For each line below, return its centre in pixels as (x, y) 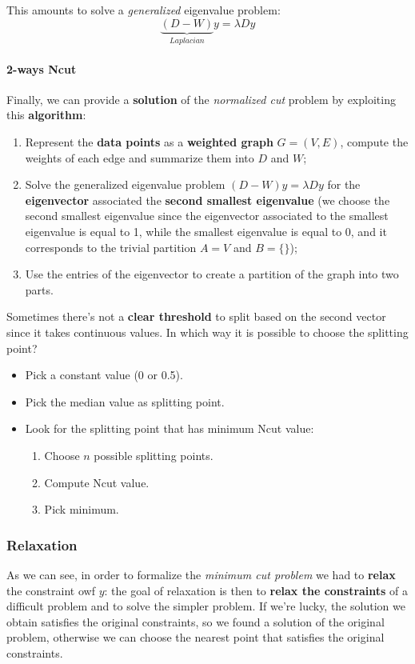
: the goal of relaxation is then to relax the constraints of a (256, 590)
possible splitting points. (154, 455)
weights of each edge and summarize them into (140, 157)
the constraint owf (51, 590)
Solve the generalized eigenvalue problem (125, 184)
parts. (39, 289)
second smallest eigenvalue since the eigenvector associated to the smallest (207, 216)
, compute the (374, 142)
